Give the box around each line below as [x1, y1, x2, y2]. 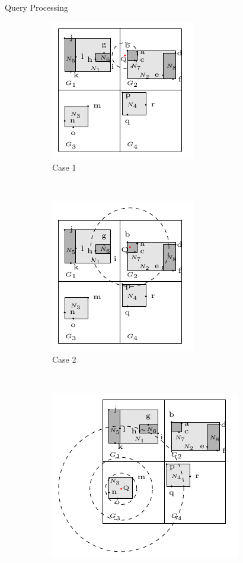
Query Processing [5, 1, 68, 13]
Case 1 [52, 161, 76, 174]
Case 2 [52, 353, 76, 365]
